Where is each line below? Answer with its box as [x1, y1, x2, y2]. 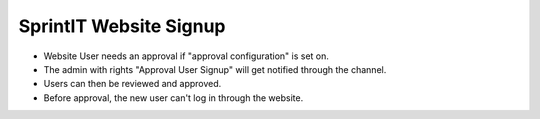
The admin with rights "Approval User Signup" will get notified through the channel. [43, 63, 387, 75]
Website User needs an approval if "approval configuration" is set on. [43, 50, 330, 62]
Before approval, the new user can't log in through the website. [43, 91, 304, 104]
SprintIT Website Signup [18, 15, 226, 37]
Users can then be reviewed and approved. [43, 78, 222, 90]
